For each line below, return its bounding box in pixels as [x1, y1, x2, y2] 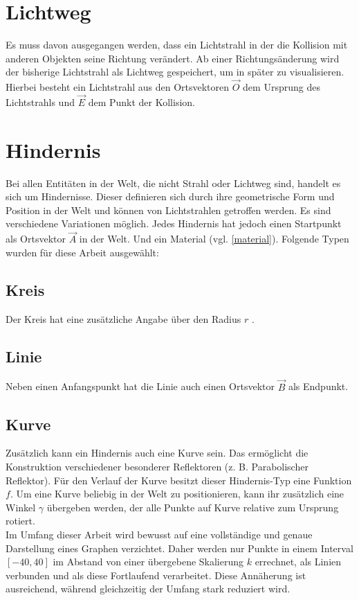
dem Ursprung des [243, 80, 320, 94]
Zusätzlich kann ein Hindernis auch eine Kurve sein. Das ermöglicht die [6, 445, 309, 460]
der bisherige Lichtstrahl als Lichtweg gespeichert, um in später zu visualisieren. [6, 64, 344, 79]
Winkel [6, 500, 36, 514]
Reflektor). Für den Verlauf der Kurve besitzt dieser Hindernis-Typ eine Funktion [6, 473, 352, 487]
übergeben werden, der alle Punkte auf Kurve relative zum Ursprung [46, 500, 339, 514]
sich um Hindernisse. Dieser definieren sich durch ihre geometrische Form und [6, 189, 335, 204]
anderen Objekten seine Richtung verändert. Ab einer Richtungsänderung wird [6, 51, 340, 65]
